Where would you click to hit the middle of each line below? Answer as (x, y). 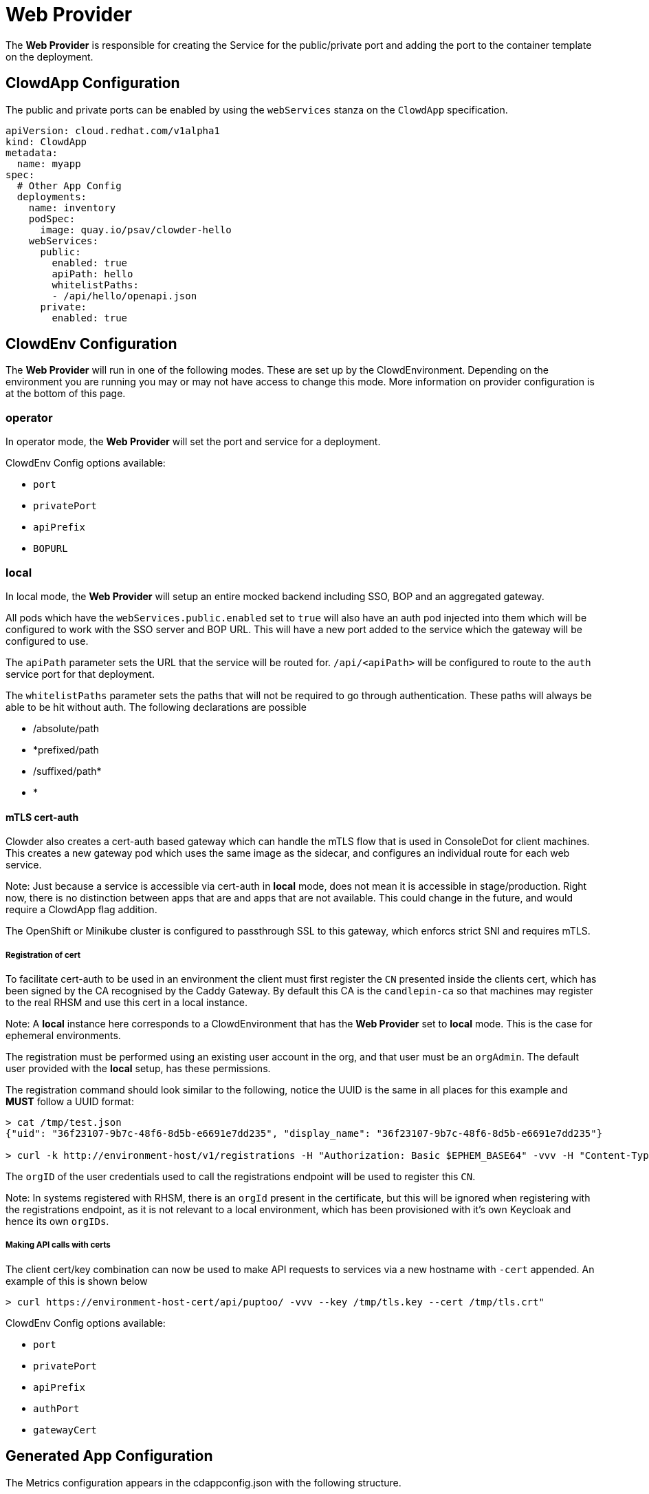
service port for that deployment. (80, 674)
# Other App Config (69, 185)
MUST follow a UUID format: (70, 1101)
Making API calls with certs (58, 1245)
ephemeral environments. (63, 1035)
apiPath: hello (92, 274)
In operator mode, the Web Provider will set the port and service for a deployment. (193, 442)
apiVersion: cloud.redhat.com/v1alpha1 (113, 130)
